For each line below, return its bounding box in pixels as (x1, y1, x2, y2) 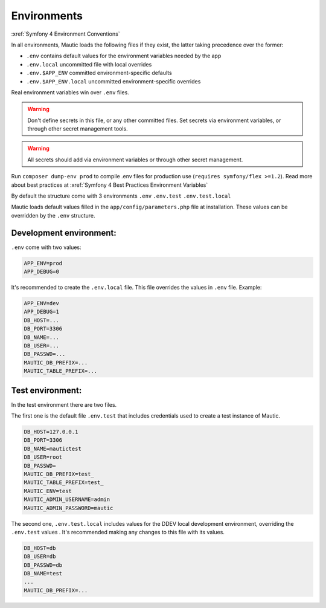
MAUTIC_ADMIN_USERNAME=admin (24, 496, 110, 503)
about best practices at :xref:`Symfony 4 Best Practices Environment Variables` (11, 181, 208, 189)
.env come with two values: (11, 244, 81, 251)
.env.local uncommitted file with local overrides (26, 60, 152, 68)
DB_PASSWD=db (24, 561, 63, 568)
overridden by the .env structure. (11, 212, 96, 219)
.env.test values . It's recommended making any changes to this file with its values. (11, 528, 225, 535)
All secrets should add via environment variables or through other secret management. (27, 156, 243, 163)
